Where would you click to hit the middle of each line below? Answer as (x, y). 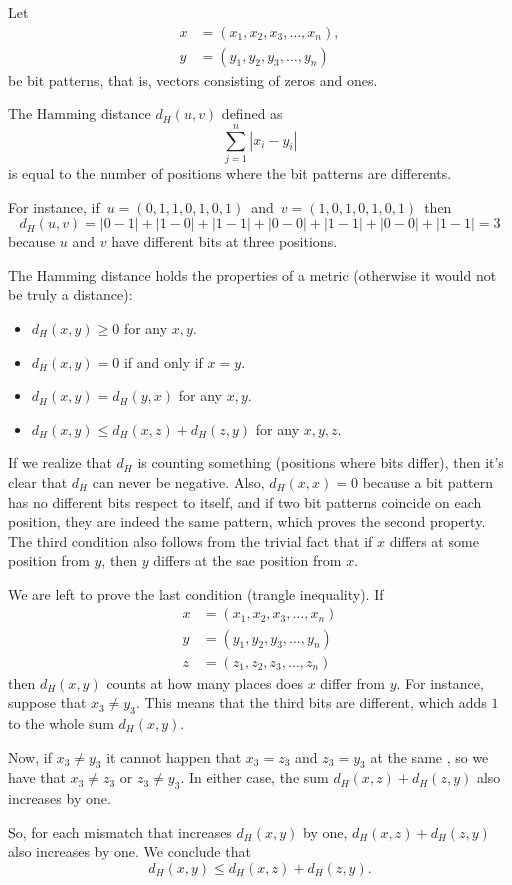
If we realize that (60, 462)
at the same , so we (429, 756)
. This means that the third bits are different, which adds (311, 702)
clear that (38, 481)
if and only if (163, 361)
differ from (352, 682)
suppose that (47, 702)
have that (37, 777)
